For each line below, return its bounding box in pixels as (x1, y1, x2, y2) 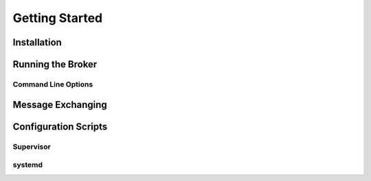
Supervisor (12, 142, 51, 151)
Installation (12, 36, 62, 48)
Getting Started (12, 10, 103, 25)
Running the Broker (12, 58, 98, 70)
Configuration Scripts (12, 120, 108, 132)
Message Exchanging (12, 98, 108, 110)
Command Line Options (12, 79, 93, 89)
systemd (12, 160, 43, 170)
